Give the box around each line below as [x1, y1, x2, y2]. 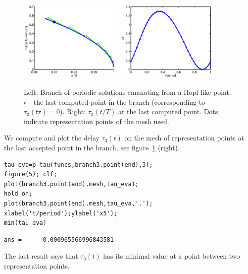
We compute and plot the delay [4, 133, 99, 143]
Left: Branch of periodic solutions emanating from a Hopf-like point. [24, 87, 231, 97]
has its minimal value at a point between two [103, 251, 240, 261]
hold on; [4, 190, 33, 198]
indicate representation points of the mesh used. [24, 116, 169, 126]
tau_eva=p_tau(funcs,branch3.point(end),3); [4, 161, 153, 168]
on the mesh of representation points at [124, 133, 244, 143]
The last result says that [4, 251, 78, 261]
